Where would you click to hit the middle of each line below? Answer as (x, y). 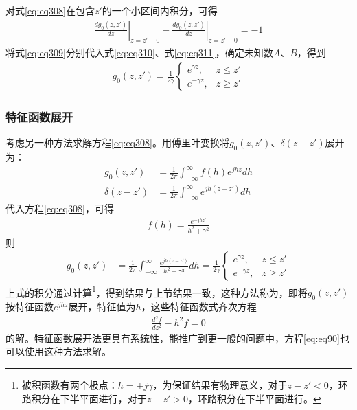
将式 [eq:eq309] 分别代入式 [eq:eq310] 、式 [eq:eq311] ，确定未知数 (139, 53)
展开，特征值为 (102, 306)
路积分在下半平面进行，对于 (84, 398)
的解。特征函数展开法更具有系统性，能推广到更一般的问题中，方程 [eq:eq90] (173, 338)
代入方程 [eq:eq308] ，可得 (60, 208)
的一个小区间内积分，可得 (160, 10)
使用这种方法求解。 (68, 351)
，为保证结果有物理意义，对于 (220, 384)
